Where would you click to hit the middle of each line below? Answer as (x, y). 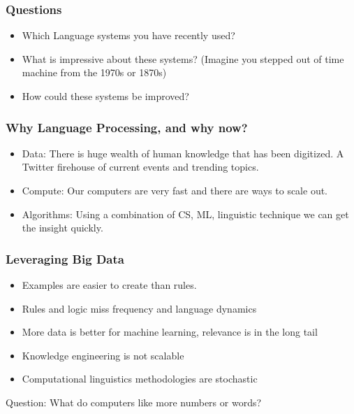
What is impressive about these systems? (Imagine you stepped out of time (183, 58)
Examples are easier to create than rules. (109, 285)
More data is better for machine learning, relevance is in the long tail (170, 332)
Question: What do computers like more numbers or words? (134, 402)
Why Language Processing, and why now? (127, 127)
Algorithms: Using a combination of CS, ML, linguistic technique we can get (185, 214)
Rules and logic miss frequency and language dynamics (139, 308)
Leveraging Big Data (65, 258)
